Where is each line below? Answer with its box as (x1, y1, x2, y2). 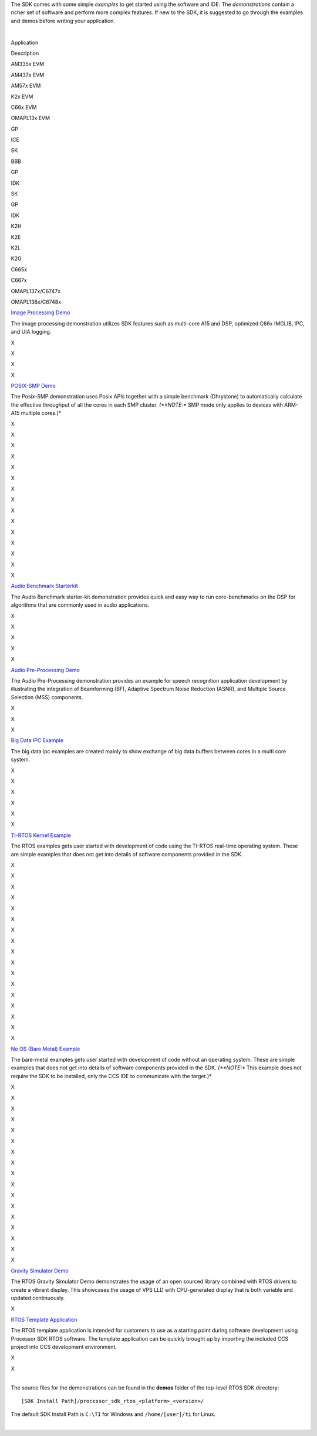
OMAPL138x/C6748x (11, 298, 62, 305)
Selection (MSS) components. (11, 693, 83, 700)
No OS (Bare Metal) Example (11, 1045, 80, 1052)
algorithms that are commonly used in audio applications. (11, 601, 150, 609)
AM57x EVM (11, 82, 41, 89)
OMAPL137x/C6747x (11, 287, 61, 294)
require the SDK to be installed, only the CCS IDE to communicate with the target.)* (11, 1072, 212, 1079)
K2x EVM (11, 93, 33, 100)
